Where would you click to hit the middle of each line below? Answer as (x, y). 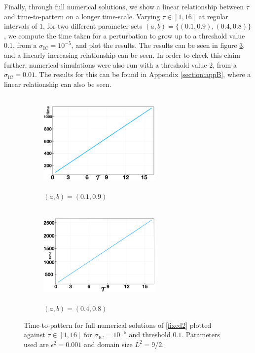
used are (36, 344)
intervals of (21, 26)
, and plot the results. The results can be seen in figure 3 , (158, 45)
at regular (213, 16)
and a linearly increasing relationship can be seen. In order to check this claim (122, 55)
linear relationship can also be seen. (58, 84)
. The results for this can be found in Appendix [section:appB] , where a (143, 74)
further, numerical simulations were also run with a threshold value (106, 64)
